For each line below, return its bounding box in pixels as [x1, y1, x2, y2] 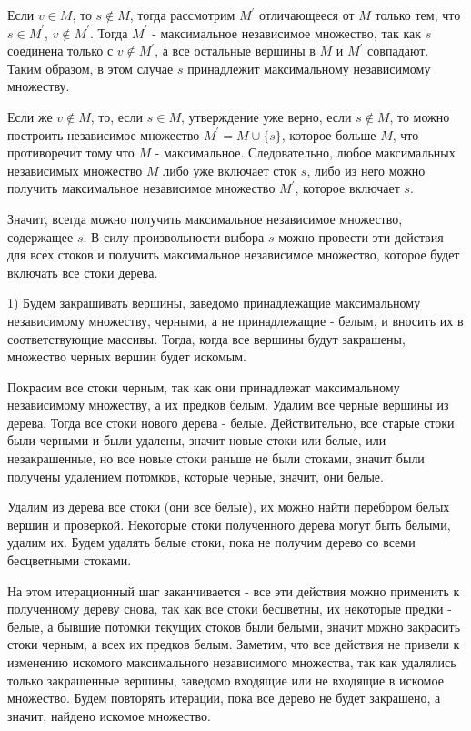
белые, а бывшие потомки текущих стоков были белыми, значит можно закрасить [7, 616, 461, 635]
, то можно [389, 107, 450, 126]
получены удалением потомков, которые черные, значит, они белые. [7, 466, 384, 485]
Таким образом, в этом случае [7, 58, 174, 77]
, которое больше [281, 125, 376, 144]
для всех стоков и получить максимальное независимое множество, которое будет [7, 245, 460, 264]
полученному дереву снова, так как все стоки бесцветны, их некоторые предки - [7, 599, 452, 618]
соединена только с [7, 41, 114, 60]
